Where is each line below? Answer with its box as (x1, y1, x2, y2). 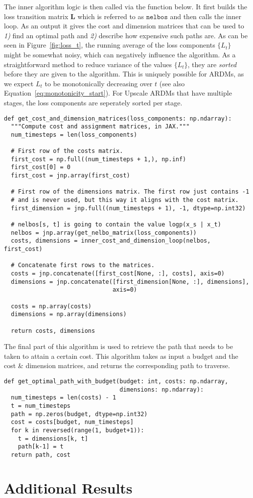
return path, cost (11, 451, 71, 458)
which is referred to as (77, 11, 144, 21)
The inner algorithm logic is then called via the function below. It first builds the (4, 1, 247, 11)
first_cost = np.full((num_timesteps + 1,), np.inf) (11, 155, 186, 163)
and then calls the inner (170, 11, 242, 21)
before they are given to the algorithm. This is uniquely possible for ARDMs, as (4, 69, 244, 79)
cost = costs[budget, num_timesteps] (11, 419, 134, 426)
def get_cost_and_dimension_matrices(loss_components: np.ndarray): (4, 115, 232, 122)
